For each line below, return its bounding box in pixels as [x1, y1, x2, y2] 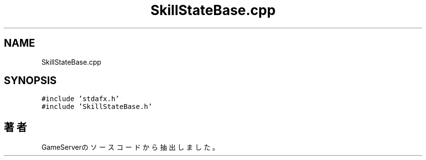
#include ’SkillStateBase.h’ [41, 103, 152, 111]
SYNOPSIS [4, 74, 57, 87]
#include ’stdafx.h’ [41, 95, 120, 103]
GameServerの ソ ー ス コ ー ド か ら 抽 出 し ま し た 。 [41, 143, 219, 152]
